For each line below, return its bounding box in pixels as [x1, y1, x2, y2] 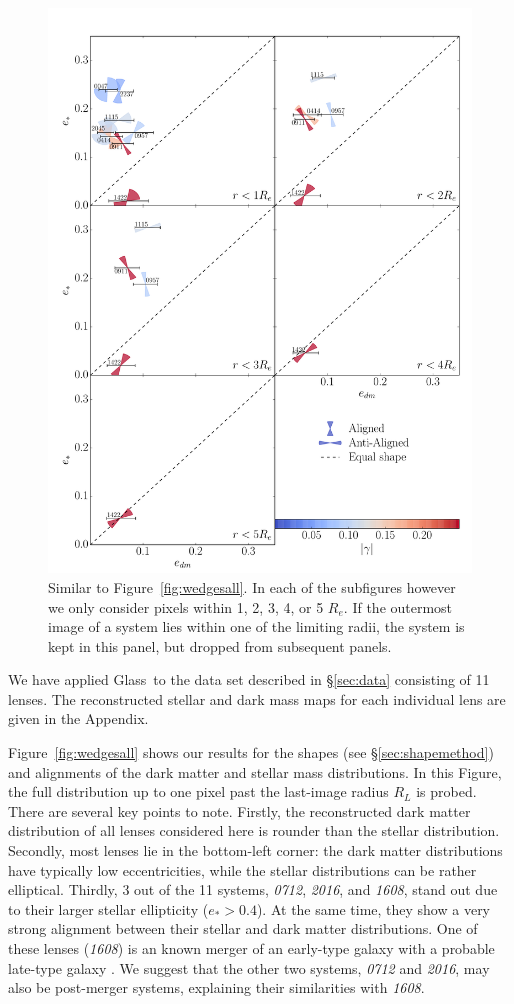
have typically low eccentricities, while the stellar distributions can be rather [8, 859, 477, 880]
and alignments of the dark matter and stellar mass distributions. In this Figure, [8, 761, 502, 782]
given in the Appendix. [8, 708, 149, 729]
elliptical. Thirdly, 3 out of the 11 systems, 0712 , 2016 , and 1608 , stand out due [8, 879, 498, 900]
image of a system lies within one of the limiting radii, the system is [48, 616, 465, 637]
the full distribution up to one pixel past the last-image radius [8, 781, 389, 802]
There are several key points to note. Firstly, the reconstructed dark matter [8, 800, 471, 821]
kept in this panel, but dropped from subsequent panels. [48, 635, 392, 656]
